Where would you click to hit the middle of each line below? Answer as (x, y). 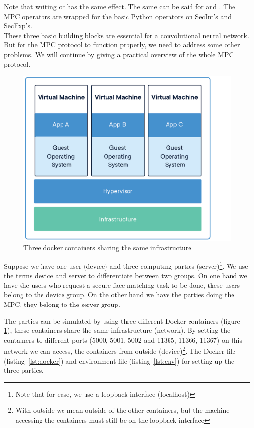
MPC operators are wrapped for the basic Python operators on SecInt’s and (118, 16)
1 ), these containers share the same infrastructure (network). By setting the (117, 330)
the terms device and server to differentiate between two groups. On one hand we (126, 275)
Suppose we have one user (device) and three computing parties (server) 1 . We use (126, 265)
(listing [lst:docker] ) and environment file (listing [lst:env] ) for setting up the (119, 360)
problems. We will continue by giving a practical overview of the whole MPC (119, 54)
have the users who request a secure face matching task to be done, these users (122, 285)
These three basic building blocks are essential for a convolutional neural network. (127, 35)
